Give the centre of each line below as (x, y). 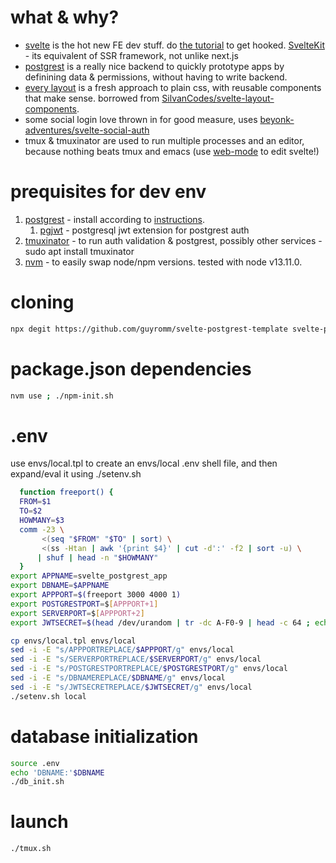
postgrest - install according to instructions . (115, 219)
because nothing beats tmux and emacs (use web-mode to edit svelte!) (172, 151)
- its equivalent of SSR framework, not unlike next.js (131, 55)
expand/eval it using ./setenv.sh (76, 474)
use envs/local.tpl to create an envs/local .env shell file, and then (144, 463)
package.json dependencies (131, 368)
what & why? (65, 17)
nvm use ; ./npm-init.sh (62, 396)
